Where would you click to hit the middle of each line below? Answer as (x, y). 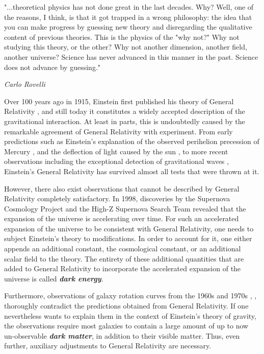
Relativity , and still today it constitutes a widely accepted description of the (125, 111)
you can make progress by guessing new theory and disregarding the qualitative (128, 27)
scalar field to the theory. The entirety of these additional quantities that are (124, 258)
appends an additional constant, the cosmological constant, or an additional (123, 249)
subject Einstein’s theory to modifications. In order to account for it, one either (128, 238)
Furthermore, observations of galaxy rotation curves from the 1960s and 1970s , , (130, 296)
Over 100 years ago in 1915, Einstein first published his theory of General (119, 101)
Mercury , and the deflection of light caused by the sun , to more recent (116, 151)
